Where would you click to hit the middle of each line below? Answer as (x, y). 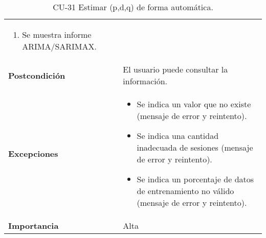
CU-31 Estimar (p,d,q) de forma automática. (133, 7)
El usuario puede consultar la (175, 69)
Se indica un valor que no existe (194, 104)
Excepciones (33, 153)
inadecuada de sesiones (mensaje (195, 147)
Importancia (34, 225)
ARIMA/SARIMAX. (59, 46)
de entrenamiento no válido (185, 191)
